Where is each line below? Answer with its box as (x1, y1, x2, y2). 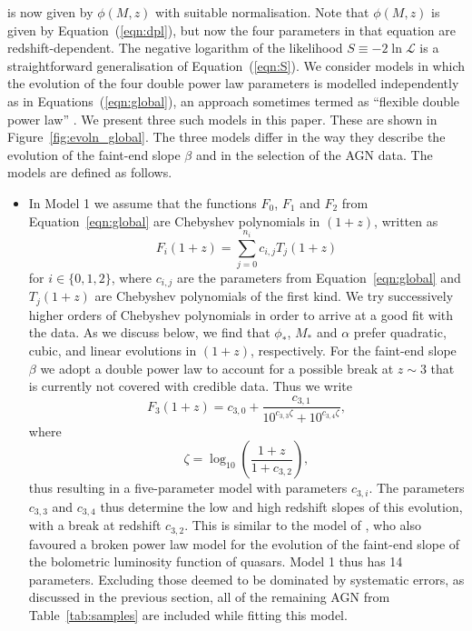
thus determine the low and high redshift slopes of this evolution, (100, 496, 463, 516)
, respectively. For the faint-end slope (251, 340, 457, 359)
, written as (374, 211, 438, 230)
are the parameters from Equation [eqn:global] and (177, 267, 461, 286)
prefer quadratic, (353, 323, 447, 342)
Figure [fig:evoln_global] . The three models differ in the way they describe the (7, 127, 446, 146)
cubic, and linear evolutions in (28, 340, 197, 359)
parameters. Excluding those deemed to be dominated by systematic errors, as (28, 569, 465, 588)
